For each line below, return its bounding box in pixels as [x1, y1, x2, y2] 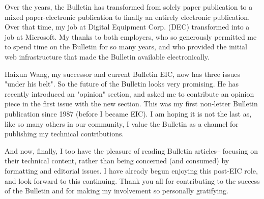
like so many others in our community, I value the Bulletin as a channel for [5, 118, 239, 129]
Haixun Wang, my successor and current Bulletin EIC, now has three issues [5, 68, 241, 79]
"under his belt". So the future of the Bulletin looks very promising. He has [5, 78, 239, 89]
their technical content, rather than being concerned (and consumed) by [5, 155, 229, 166]
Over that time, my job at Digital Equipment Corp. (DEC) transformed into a [5, 21, 250, 32]
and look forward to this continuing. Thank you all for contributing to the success [5, 175, 260, 186]
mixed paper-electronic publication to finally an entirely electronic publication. [5, 11, 250, 22]
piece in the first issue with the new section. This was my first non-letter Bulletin [5, 98, 258, 109]
